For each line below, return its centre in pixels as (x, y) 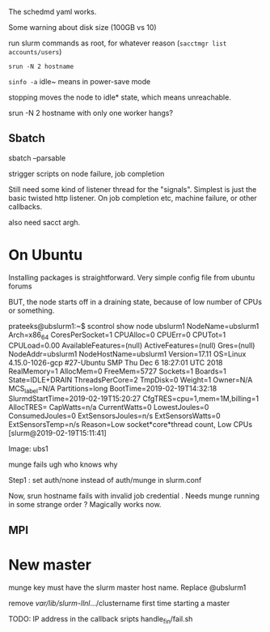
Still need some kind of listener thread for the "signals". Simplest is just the (133, 189)
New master (50, 564)
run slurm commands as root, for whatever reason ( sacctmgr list (118, 43)
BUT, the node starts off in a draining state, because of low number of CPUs (135, 301)
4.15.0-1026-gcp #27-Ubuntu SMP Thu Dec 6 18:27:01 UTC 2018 (116, 362)
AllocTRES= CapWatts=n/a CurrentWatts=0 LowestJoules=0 (109, 408)
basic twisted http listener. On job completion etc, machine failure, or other (133, 198)
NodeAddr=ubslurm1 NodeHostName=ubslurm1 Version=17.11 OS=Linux (127, 354)
